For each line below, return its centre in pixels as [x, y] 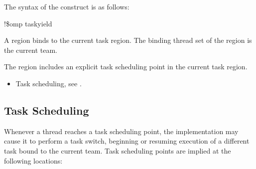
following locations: [33, 160]
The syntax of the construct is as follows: [67, 6]
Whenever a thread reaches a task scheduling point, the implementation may [121, 131]
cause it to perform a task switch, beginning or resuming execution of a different [127, 141]
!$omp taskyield [28, 23]
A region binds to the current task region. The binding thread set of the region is [128, 40]
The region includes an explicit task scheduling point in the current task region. [126, 67]
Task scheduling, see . [49, 83]
